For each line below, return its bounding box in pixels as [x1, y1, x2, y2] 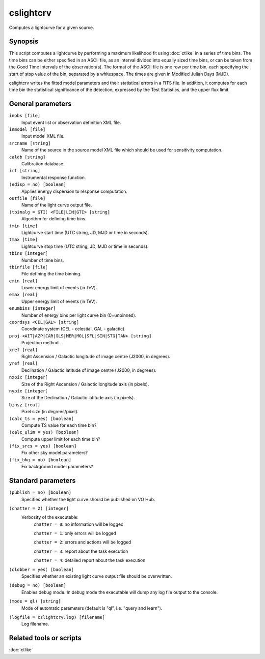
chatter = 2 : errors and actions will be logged [33, 539, 131, 545]
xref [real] [9, 347, 38, 353]
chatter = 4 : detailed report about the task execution [33, 557, 146, 563]
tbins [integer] [9, 251, 49, 256]
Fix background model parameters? [21, 464, 93, 470]
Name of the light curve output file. [21, 202, 92, 208]
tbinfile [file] [9, 264, 49, 270]
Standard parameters [9, 477, 76, 485]
